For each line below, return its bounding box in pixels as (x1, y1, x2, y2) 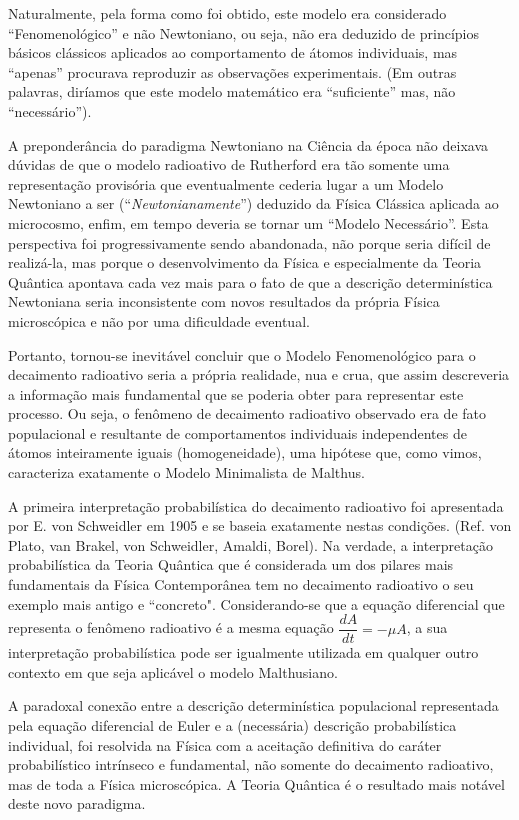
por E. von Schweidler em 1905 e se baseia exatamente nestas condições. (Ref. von (8, 515, 512, 536)
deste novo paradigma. (8, 793, 146, 814)
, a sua (406, 617, 448, 638)
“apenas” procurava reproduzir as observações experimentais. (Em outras (8, 61, 457, 82)
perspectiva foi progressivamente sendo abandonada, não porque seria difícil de (8, 232, 491, 253)
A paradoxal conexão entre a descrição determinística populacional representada (8, 695, 499, 716)
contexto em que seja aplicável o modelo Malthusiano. (8, 661, 338, 682)
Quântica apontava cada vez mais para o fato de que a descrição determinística (8, 271, 493, 292)
